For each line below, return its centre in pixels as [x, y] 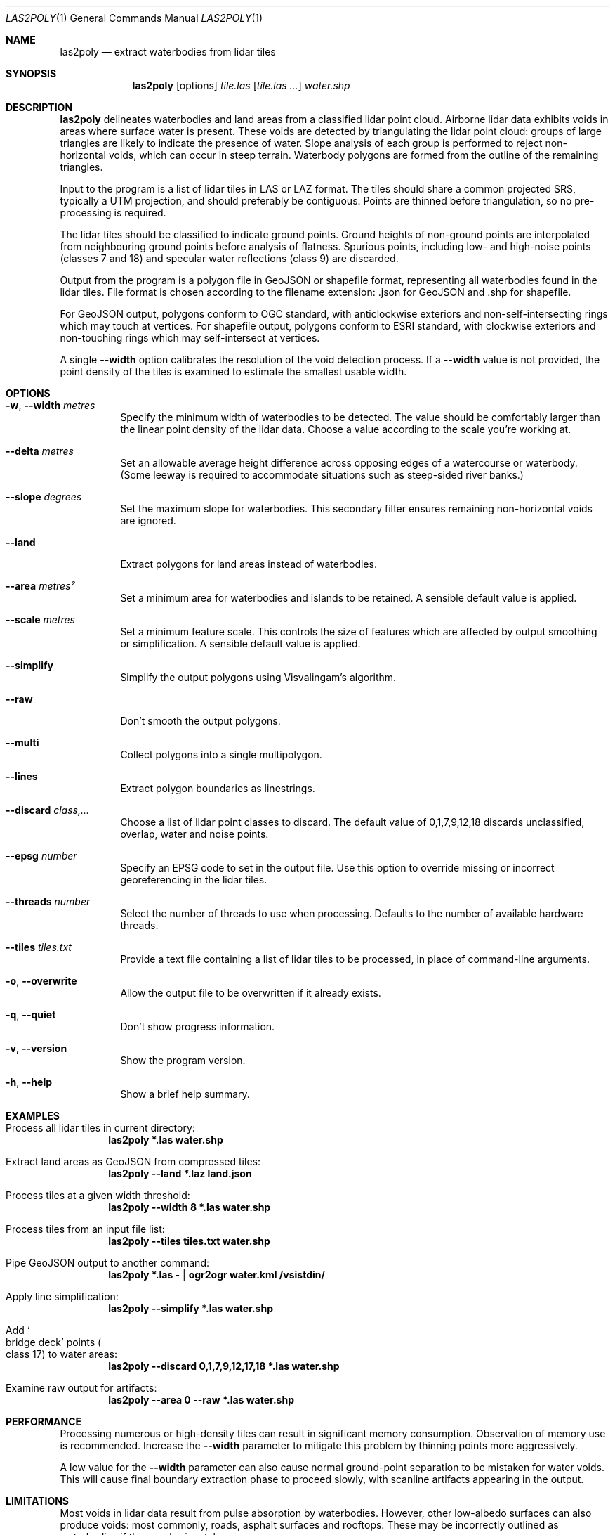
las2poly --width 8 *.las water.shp [190, 1207]
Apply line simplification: [62, 1296]
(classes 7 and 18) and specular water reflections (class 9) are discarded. [229, 258]
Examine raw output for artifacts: [81, 1388]
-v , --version [37, 1048]
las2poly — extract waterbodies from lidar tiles [168, 52]
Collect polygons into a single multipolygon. [221, 754]
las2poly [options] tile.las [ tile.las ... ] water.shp [241, 85]
